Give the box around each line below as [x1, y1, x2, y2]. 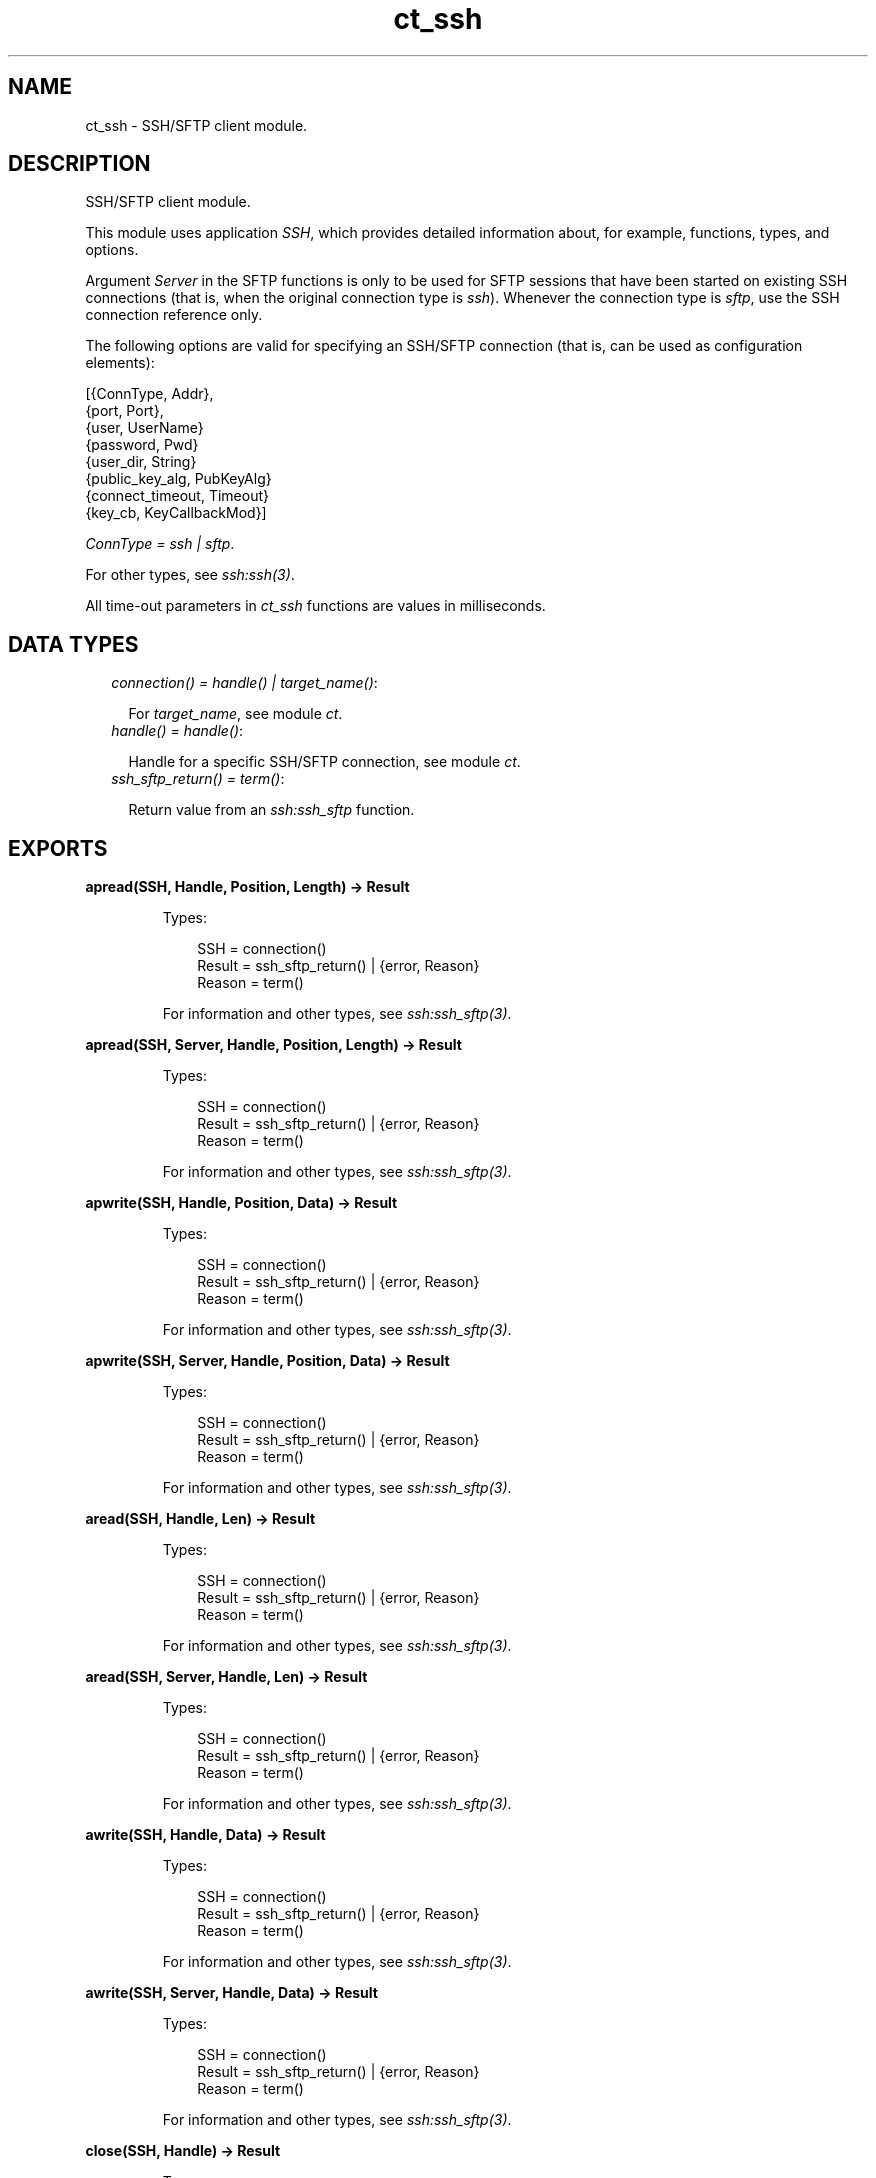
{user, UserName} [85, 419, 204, 437]
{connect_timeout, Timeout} [85, 487, 269, 505]
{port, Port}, [85, 402, 164, 420]
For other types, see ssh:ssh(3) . [85, 566, 295, 584]
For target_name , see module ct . [128, 705, 343, 723]
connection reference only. [85, 306, 263, 324]
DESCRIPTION [8, 151, 151, 177]
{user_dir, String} [85, 453, 197, 471]
